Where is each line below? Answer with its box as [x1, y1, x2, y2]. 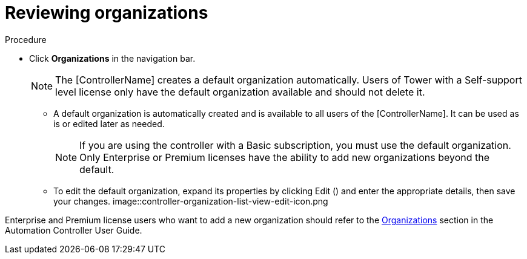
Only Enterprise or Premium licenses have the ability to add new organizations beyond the [79, 151, 490, 163]
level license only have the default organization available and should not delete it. [55, 85, 425, 98]
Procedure [5, 34, 47, 45]
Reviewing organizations [5, 2, 208, 23]
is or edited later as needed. [53, 118, 165, 129]
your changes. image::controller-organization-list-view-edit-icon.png [53, 195, 328, 206]
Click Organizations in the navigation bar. [29, 53, 196, 64]
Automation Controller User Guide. [5, 225, 142, 235]
